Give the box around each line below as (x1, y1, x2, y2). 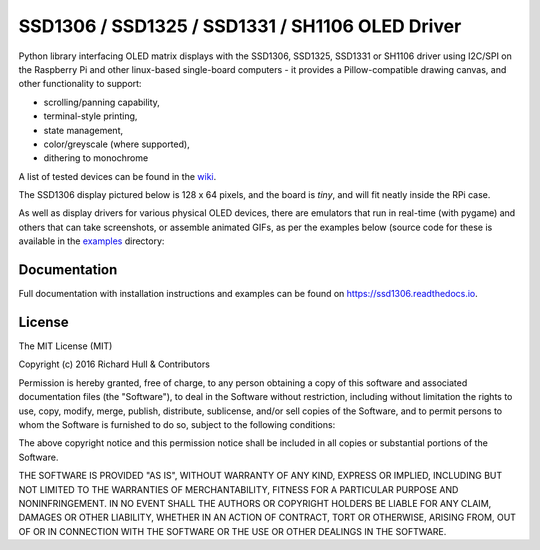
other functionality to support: (18, 78, 142, 90)
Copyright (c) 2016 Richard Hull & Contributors (18, 358, 210, 370)
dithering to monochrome (43, 152, 149, 164)
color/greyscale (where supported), (43, 138, 190, 150)
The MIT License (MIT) (18, 340, 113, 352)
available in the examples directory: (18, 235, 165, 247)
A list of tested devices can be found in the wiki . (18, 170, 217, 182)
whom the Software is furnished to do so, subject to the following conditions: (18, 419, 336, 430)
